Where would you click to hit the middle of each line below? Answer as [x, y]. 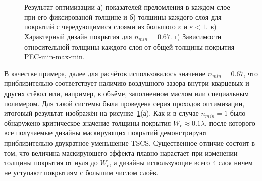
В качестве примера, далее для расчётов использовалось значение [105, 73]
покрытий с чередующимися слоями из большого [100, 27]
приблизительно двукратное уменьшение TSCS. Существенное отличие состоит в [130, 142]
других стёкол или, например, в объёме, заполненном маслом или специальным [126, 93]
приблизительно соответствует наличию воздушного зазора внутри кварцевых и [127, 83]
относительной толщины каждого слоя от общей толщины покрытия [129, 46]
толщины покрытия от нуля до [51, 163]
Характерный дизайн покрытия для [78, 36]
